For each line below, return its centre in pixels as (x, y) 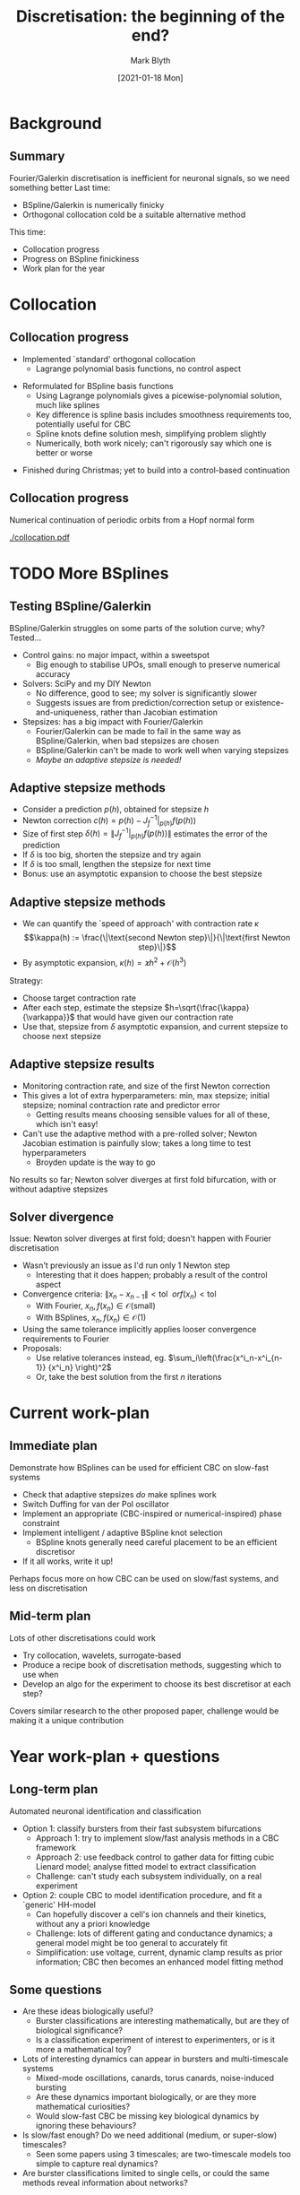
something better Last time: (60, 187)
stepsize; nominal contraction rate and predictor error (121, 1105)
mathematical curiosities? (83, 2107)
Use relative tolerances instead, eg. (101, 1358)
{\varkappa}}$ (48, 1017)
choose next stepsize (61, 1036)
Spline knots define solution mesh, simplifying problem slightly (151, 433)
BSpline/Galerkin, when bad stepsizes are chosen (127, 741)
